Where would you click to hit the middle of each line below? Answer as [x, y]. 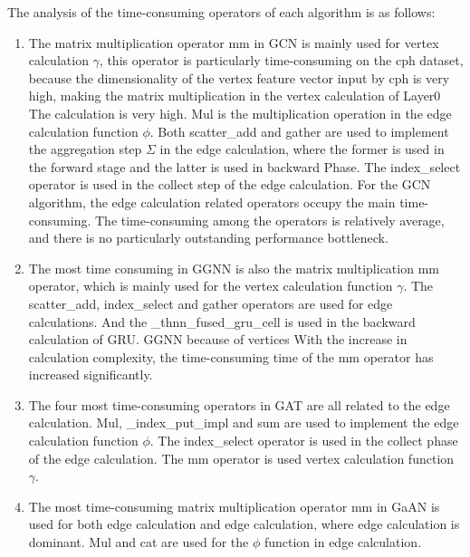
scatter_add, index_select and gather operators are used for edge [211, 303]
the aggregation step [85, 149]
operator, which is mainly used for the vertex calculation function [211, 286]
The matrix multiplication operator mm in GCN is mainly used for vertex [234, 42]
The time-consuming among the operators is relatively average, [269, 220]
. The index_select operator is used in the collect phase [304, 441]
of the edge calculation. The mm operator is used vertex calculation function [241, 458]
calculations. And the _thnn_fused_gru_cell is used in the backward [222, 321]
